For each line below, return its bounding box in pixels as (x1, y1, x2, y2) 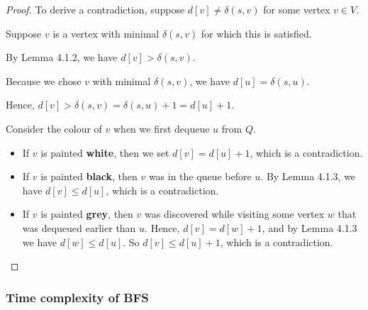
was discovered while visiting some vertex (144, 206, 325, 221)
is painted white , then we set (40, 145, 169, 160)
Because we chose (6, 73, 82, 88)
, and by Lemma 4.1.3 (262, 220, 357, 235)
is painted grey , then (40, 206, 133, 221)
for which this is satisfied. (201, 26, 312, 40)
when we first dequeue (113, 121, 210, 135)
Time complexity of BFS (6, 288, 149, 306)
